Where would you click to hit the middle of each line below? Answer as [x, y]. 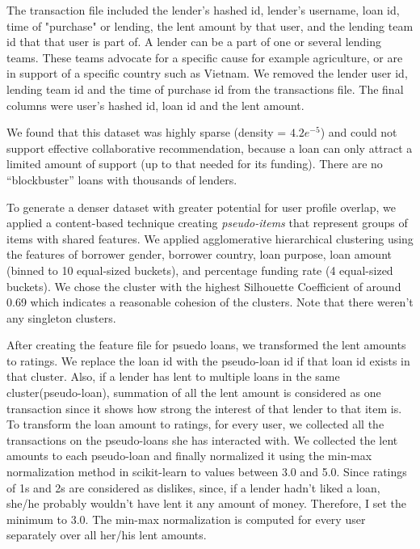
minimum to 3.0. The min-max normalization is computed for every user [186, 519]
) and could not [359, 132]
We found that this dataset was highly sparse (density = [147, 132]
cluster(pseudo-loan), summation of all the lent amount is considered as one [194, 393]
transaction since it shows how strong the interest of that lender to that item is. [204, 408]
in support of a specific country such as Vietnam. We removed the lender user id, [207, 73]
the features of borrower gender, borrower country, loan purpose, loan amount [199, 254]
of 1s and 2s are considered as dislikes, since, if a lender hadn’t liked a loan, [193, 487]
